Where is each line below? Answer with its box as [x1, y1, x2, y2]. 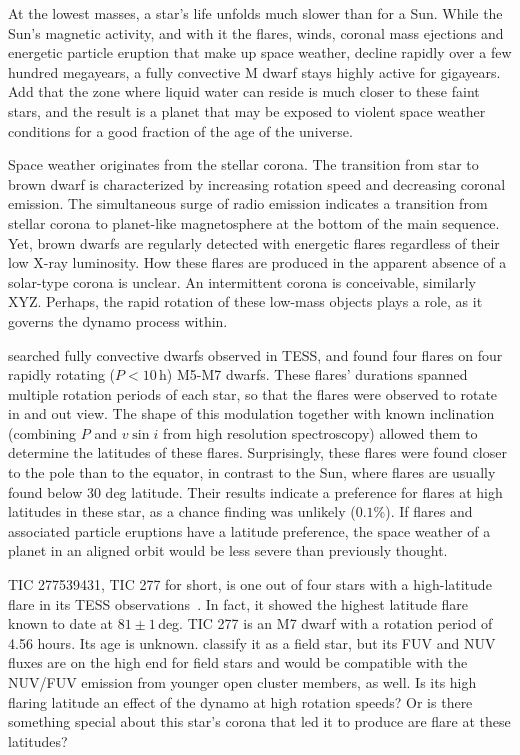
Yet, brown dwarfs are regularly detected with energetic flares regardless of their [8, 232, 500, 253]
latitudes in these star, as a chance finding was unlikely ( [8, 501, 356, 522]
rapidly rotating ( [8, 364, 116, 385]
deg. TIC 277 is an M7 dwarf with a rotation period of [158, 613, 493, 634]
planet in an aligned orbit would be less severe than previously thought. [8, 540, 448, 561]
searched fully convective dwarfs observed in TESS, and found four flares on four [8, 344, 503, 365]
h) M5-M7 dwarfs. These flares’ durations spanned [159, 364, 468, 385]
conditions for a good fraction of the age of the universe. [8, 120, 353, 141]
